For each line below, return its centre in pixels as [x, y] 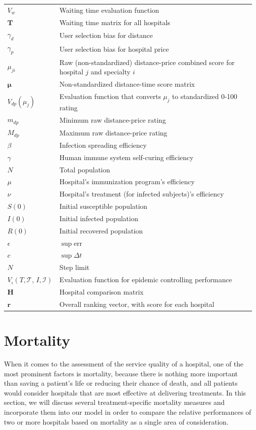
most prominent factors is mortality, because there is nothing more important [121, 373]
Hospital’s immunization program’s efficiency [127, 182]
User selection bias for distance [106, 35]
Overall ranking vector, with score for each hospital [137, 304]
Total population [85, 169]
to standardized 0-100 [205, 96]
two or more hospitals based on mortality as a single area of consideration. [116, 421]
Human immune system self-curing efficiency [126, 157]
